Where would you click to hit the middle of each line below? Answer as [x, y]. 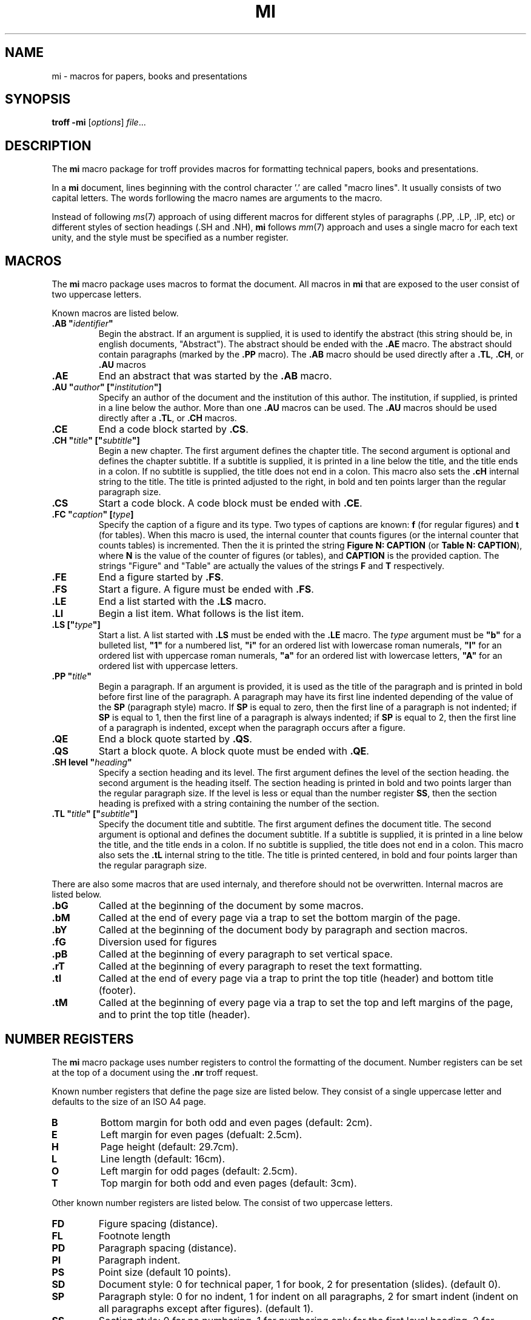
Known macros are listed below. [115, 313]
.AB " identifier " [82, 324]
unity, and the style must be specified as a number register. [170, 238]
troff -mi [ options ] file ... [99, 122]
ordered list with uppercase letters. [168, 666]
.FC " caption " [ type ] [93, 515]
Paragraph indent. [139, 1260]
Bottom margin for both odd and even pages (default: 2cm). [236, 1122]
